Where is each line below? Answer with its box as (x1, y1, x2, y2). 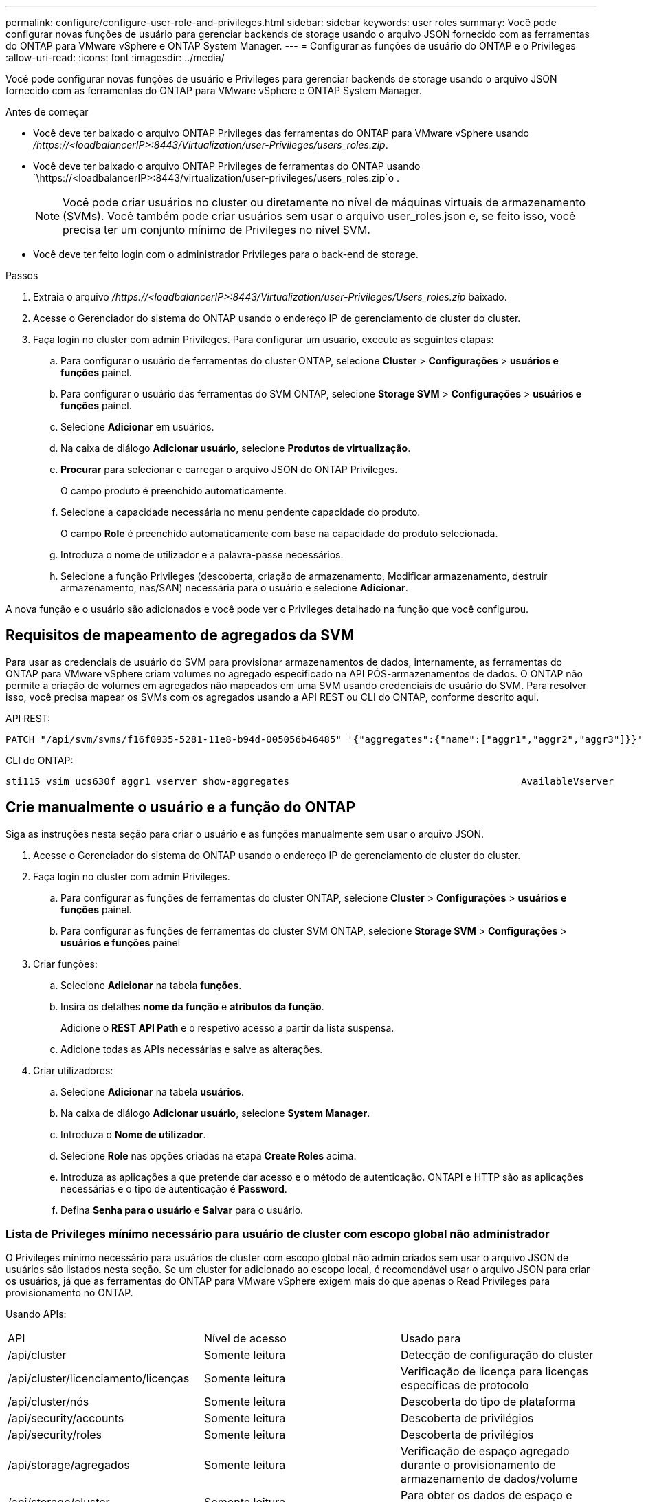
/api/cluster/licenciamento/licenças (8, 1371, 190, 1386)
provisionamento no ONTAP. (5, 1287, 133, 1299)
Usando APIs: (5, 1308, 67, 1320)
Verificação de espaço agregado (400, 1444, 570, 1459)
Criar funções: (33, 957, 98, 970)
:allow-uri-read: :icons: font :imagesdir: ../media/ (5, 52, 225, 63)
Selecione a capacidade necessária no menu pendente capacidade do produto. (60, 506, 421, 518)
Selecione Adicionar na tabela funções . (60, 979, 242, 991)
